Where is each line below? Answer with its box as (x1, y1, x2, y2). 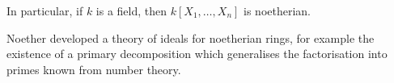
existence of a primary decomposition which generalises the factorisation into (6, 45, 388, 62)
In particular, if (6, 2, 83, 19)
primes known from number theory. (6, 60, 181, 77)
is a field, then (95, 2, 167, 19)
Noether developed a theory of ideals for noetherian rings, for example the (6, 29, 375, 46)
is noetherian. (244, 2, 311, 19)
